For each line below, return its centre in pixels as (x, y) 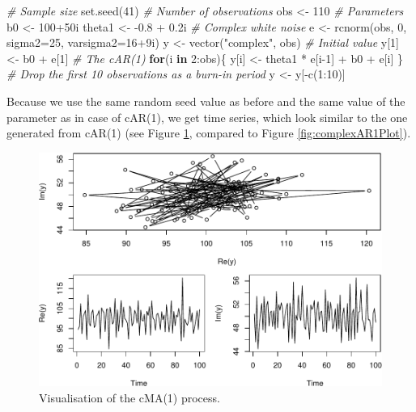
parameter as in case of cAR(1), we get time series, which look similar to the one (207, 117)
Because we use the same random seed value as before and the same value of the (206, 101)
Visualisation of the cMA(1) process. (129, 397)
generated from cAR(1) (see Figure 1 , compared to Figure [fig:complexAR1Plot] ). (209, 133)
